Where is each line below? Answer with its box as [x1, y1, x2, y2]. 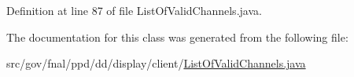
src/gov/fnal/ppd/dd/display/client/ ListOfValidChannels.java [6, 55, 306, 71]
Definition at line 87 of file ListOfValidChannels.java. [6, 2, 262, 18]
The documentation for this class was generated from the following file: [6, 28, 348, 45]
